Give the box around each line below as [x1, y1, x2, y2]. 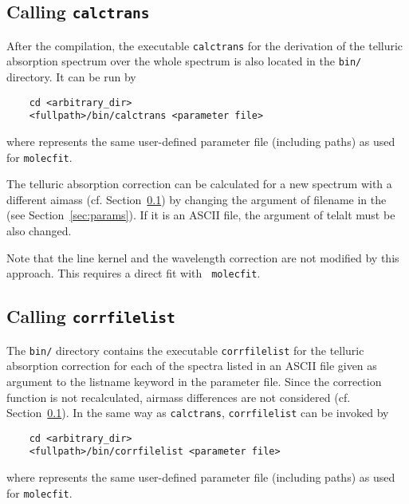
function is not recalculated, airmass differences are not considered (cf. [6, 388, 351, 405]
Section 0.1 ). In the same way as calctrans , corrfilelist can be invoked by [6, 404, 389, 421]
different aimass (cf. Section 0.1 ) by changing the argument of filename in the [6, 191, 387, 207]
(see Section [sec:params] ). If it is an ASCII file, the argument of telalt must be [6, 207, 395, 223]
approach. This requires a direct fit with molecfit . [6, 265, 261, 282]
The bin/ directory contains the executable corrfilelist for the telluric [6, 341, 364, 358]
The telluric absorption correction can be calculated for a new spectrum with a [6, 175, 392, 192]
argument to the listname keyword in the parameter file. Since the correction [6, 372, 382, 389]
